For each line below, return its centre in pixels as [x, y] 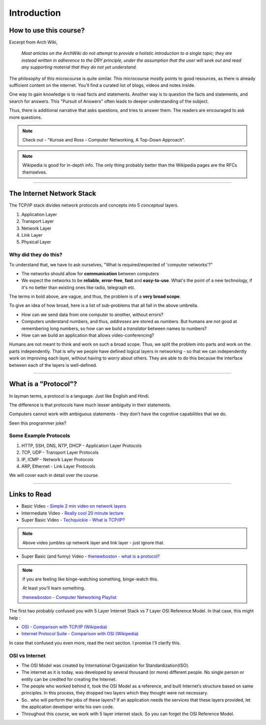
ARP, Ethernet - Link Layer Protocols [58, 466]
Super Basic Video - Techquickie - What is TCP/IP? [73, 520]
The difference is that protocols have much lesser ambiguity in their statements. [90, 405]
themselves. [35, 172]
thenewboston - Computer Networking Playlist [69, 597]
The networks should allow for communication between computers [90, 273]
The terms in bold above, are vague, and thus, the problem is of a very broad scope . [95, 296]
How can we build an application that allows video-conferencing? [88, 335]
